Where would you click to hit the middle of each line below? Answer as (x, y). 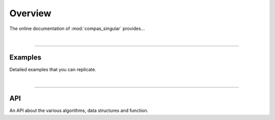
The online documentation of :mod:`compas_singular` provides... (77, 28)
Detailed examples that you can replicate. (53, 69)
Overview (30, 13)
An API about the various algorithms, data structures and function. (79, 111)
